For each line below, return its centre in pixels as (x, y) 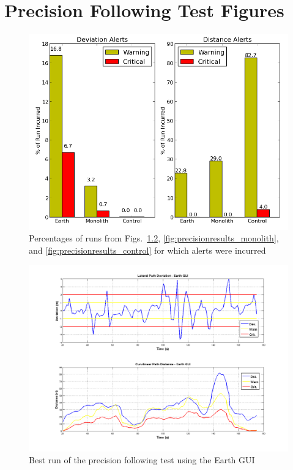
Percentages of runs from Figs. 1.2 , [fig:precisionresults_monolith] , (154, 238)
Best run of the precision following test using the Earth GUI (142, 460)
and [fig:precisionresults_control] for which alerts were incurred (147, 250)
